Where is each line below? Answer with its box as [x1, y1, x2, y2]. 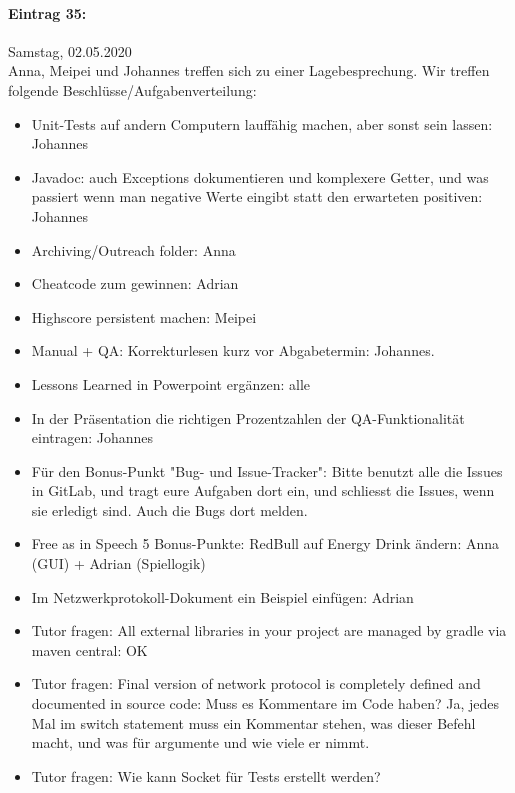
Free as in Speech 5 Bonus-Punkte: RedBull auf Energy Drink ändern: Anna [31, 533, 500, 554]
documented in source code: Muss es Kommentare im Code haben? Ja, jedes [31, 693, 500, 714]
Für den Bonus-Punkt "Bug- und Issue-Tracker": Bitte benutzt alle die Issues [31, 460, 503, 481]
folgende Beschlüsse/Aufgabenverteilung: [8, 79, 257, 100]
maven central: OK [31, 639, 148, 660]
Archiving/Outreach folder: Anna [31, 239, 236, 260]
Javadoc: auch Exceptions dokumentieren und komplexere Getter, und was [31, 166, 489, 187]
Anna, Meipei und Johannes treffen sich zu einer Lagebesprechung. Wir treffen [8, 60, 490, 81]
